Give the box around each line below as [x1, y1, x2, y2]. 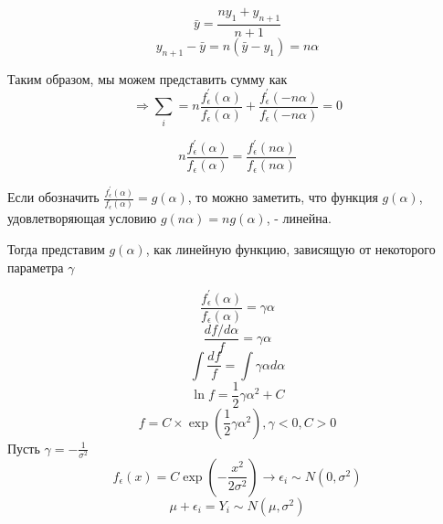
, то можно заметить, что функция [187, 187, 378, 207]
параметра [7, 257, 64, 276]
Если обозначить [7, 187, 100, 207]
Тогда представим [7, 239, 105, 258]
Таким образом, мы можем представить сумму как [7, 69, 288, 88]
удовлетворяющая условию [7, 209, 157, 228]
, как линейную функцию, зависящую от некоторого [145, 239, 436, 258]
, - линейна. [266, 209, 332, 228]
